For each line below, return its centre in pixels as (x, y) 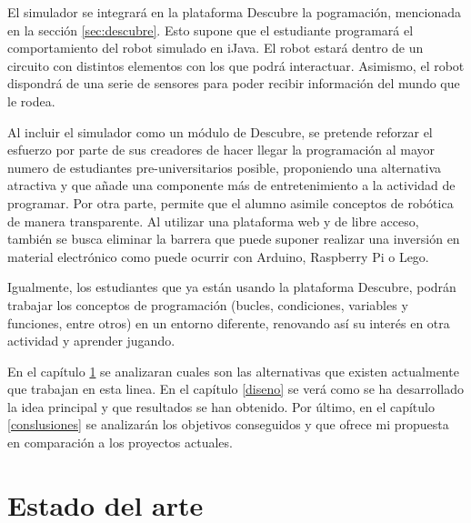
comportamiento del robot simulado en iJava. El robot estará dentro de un (215, 48)
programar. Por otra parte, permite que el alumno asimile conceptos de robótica (230, 202)
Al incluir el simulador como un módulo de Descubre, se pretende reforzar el (220, 131)
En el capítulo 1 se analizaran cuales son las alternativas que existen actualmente (233, 371)
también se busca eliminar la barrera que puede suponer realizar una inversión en (234, 239)
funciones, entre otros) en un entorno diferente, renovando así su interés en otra (229, 322)
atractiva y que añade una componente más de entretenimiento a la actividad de (231, 185)
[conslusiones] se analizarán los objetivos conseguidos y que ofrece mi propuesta (228, 424)
